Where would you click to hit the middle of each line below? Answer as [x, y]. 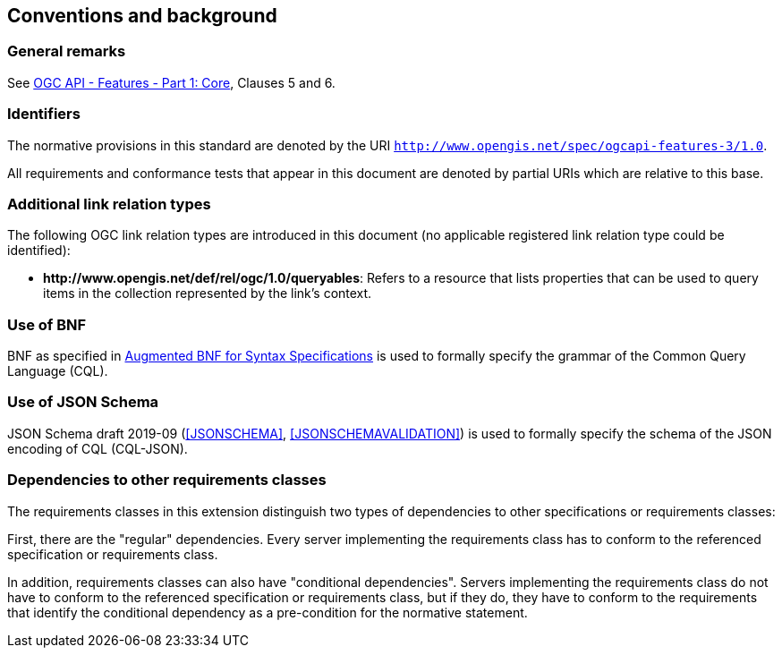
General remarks [67, 51]
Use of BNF [47, 324]
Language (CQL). [58, 371]
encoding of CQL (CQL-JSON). [98, 448]
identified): [39, 251]
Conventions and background [142, 16]
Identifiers [44, 114]
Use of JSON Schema [83, 402]
